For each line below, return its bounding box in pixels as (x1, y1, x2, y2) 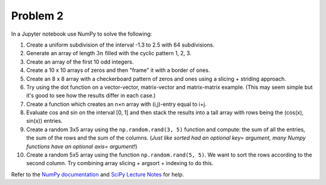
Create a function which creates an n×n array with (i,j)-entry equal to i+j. (26, 100, 206, 108)
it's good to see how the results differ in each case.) (26, 92, 156, 99)
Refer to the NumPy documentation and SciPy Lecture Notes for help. (11, 170, 184, 178)
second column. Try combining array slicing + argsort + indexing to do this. (26, 160, 214, 167)
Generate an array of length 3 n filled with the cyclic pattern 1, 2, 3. (26, 50, 191, 57)
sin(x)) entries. (26, 117, 63, 125)
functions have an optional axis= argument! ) (26, 143, 138, 150)
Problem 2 (11, 9, 63, 22)
